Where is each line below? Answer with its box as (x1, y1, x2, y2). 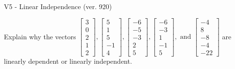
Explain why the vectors (4, 31, 76, 41)
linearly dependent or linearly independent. (4, 56, 132, 66)
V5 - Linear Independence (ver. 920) (4, 1, 112, 11)
